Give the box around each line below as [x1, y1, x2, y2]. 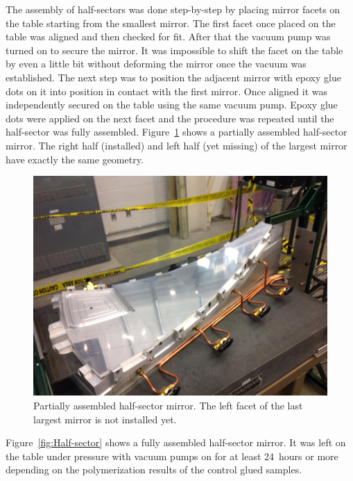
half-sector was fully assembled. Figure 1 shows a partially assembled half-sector [6, 124, 347, 139]
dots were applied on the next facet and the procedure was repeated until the [6, 111, 334, 125]
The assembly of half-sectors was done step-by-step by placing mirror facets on [6, 2, 341, 16]
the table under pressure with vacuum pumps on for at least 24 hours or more [6, 448, 338, 463]
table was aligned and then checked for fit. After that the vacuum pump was [6, 29, 331, 44]
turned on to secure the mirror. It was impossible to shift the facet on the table [6, 42, 343, 57]
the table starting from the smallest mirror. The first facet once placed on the [6, 15, 336, 30]
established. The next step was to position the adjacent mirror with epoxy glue [6, 70, 341, 84]
